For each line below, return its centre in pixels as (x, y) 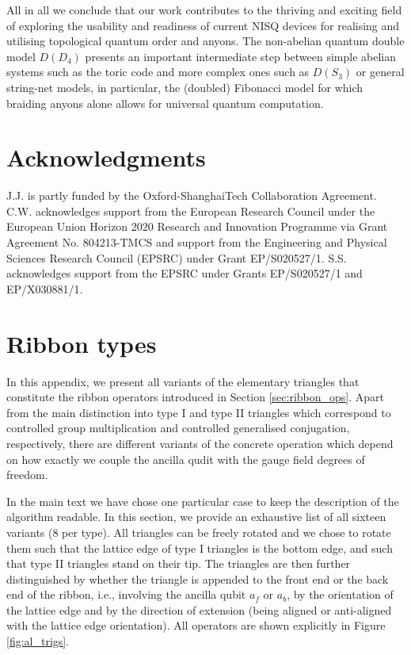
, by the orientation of (340, 594)
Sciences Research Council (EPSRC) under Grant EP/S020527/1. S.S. (177, 257)
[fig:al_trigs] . (38, 641)
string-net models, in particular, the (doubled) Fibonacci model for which (185, 87)
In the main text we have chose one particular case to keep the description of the (203, 501)
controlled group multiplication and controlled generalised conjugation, (178, 428)
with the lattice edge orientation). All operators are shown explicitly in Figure (196, 625)
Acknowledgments (106, 157)
